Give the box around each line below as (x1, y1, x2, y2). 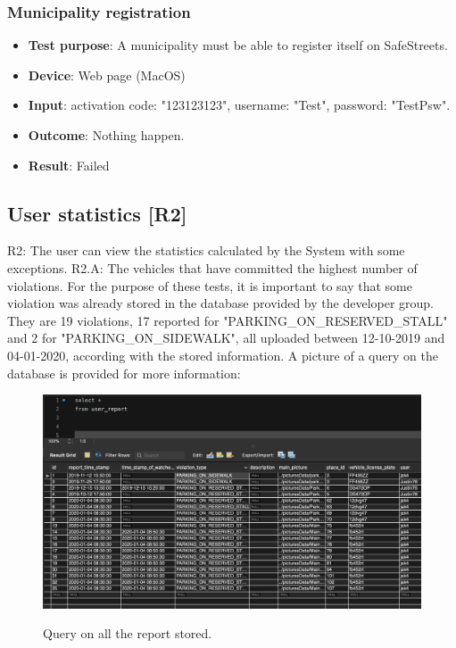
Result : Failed (28, 155, 110, 174)
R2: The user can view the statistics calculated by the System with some (7, 241, 405, 260)
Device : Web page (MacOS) (28, 65, 186, 84)
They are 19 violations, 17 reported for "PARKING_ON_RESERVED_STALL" (7, 311, 448, 329)
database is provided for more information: (7, 363, 241, 382)
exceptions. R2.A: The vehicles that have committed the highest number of (7, 258, 418, 277)
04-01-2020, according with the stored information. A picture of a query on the (7, 345, 438, 364)
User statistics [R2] (7, 199, 187, 227)
